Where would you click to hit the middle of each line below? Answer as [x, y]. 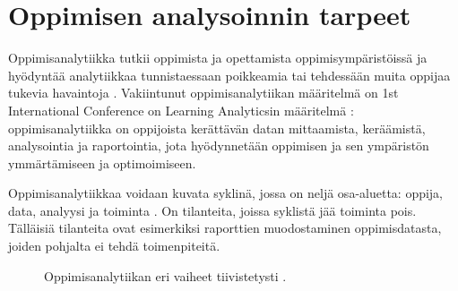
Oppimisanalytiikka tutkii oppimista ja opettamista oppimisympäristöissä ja [218, 58]
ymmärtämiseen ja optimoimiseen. [102, 163]
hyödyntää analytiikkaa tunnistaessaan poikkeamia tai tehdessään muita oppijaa [229, 75]
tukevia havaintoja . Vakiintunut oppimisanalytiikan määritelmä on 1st [203, 93]
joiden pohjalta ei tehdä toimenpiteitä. [114, 246]
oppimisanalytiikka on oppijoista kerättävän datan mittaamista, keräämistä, [217, 128]
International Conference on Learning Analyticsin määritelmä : [181, 110]
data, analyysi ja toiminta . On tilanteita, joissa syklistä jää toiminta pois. [212, 210]
